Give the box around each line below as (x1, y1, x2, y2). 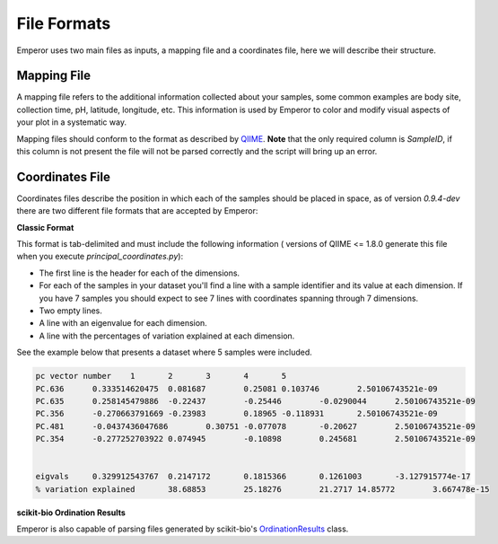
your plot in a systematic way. (16, 117, 127, 127)
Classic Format (16, 222, 74, 233)
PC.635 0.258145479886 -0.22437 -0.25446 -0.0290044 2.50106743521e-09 (35, 396, 476, 406)
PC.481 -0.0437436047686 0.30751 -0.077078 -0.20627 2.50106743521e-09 (35, 421, 476, 431)
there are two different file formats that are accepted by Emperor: (16, 206, 258, 216)
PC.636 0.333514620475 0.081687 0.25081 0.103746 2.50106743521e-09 (35, 383, 439, 394)
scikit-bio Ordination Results (16, 507, 126, 518)
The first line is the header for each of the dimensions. (39, 268, 240, 278)
